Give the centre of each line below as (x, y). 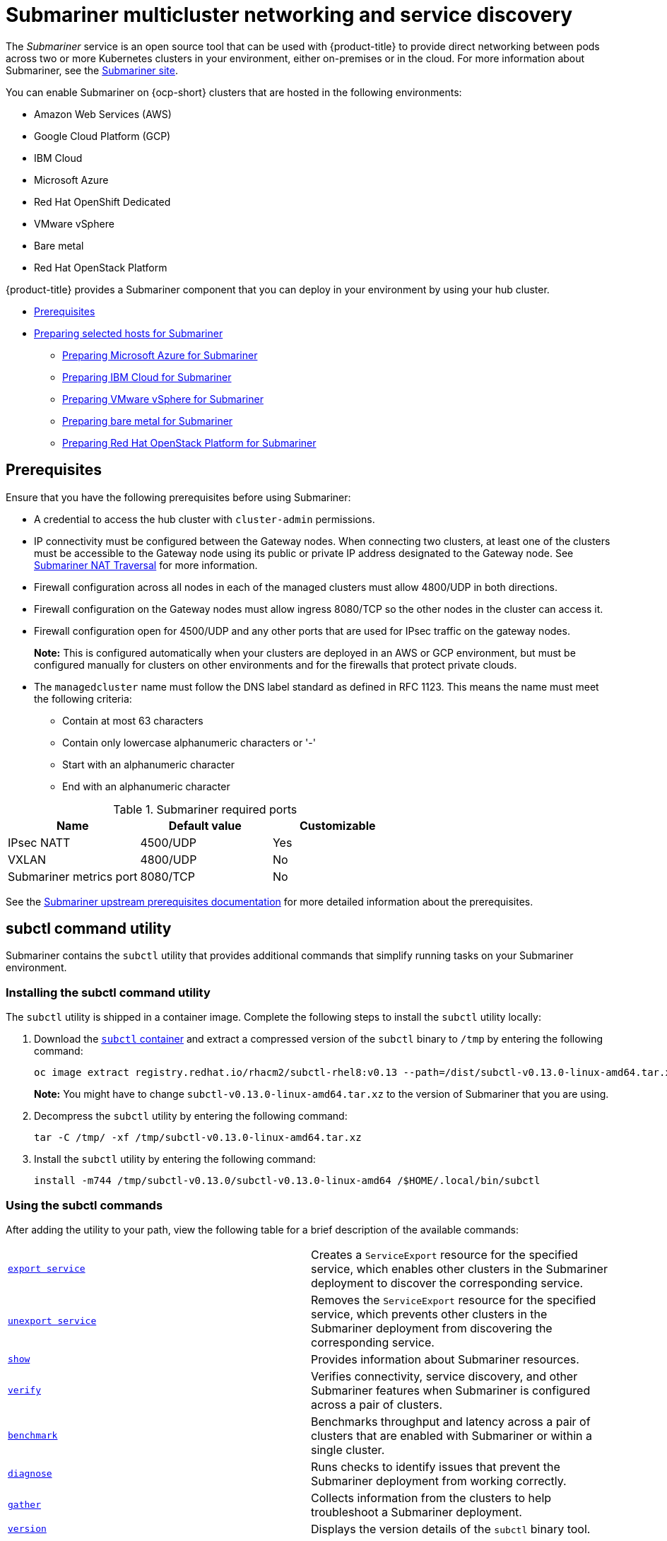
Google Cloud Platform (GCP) (102, 136)
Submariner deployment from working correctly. (439, 1481)
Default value (205, 825)
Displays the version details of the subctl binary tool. (451, 1529)
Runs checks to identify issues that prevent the (436, 1466)
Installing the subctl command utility (108, 992)
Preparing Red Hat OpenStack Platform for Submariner (189, 443)
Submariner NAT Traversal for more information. (146, 565)
